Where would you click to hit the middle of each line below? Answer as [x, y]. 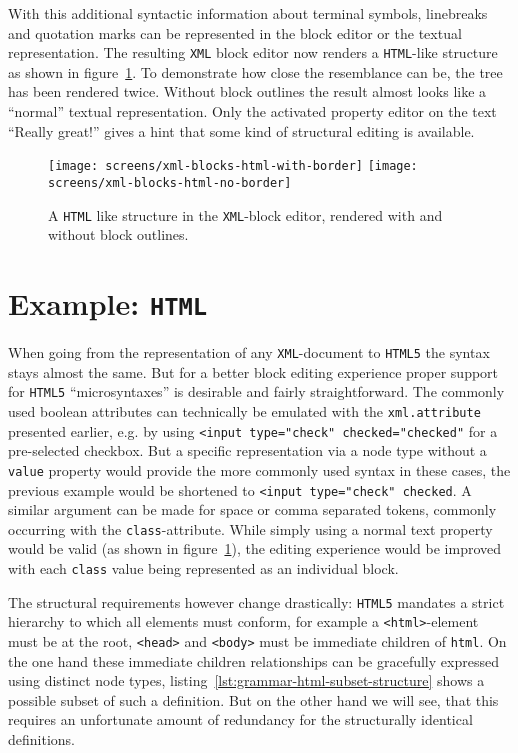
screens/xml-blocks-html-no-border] [170, 182]
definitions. [41, 739]
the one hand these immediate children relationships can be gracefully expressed [253, 660]
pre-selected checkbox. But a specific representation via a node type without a [247, 450]
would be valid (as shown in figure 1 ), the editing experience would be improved [255, 548]
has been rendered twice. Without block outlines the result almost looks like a [247, 91]
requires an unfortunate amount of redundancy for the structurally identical [240, 719]
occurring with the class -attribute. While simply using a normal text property [250, 528]
